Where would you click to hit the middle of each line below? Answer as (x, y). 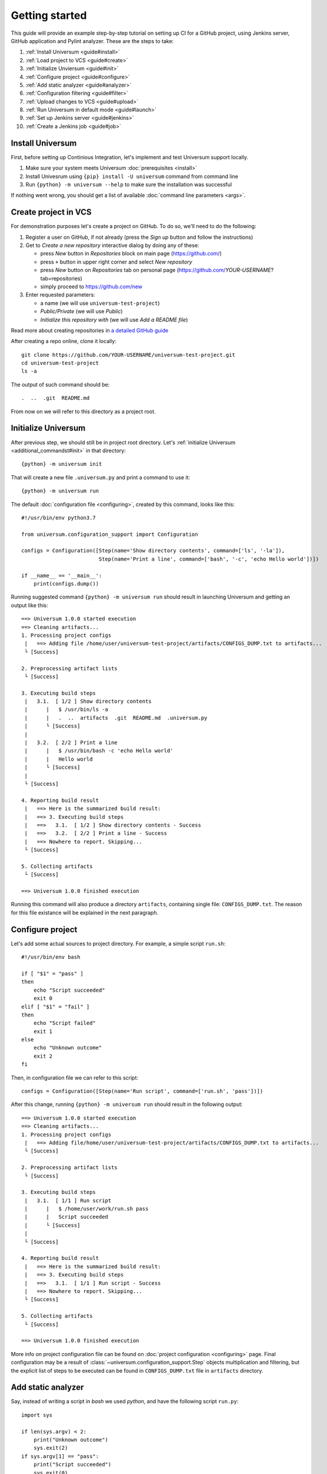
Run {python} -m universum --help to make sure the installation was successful (129, 184)
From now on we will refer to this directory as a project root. (83, 411)
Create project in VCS (51, 212)
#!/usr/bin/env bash (51, 957)
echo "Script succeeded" (69, 990)
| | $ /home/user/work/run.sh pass (86, 1209)
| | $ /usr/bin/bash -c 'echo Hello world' (99, 751)
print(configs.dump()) (66, 584)
